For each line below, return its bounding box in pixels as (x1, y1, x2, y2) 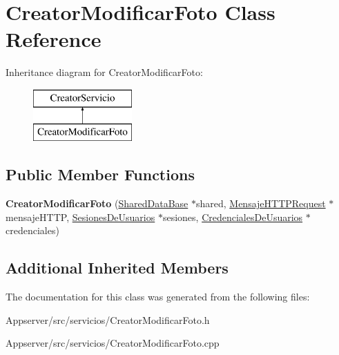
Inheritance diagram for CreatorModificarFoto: (6, 65, 203, 79)
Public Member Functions (6, 164, 195, 185)
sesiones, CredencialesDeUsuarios (162, 209, 303, 224)
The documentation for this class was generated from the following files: (6, 289, 310, 304)
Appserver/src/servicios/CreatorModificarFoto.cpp (6, 336, 220, 350)
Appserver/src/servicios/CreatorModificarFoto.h (6, 312, 210, 327)
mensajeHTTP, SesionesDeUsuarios (6, 209, 155, 224)
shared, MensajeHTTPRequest (195, 196, 326, 211)
